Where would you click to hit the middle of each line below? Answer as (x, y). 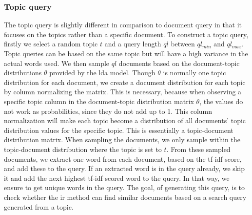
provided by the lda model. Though (102, 73)
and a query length (133, 44)
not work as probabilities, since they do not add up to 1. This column (108, 111)
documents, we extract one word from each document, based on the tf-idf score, (123, 159)
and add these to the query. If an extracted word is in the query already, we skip (124, 168)
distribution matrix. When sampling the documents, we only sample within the (122, 140)
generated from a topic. (39, 206)
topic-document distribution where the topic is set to (83, 149)
